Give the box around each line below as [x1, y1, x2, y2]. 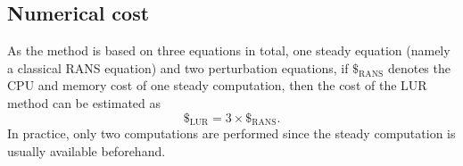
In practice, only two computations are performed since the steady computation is [7, 124, 456, 143]
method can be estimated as [7, 93, 161, 112]
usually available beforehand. [7, 141, 166, 160]
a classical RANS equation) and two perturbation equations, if [7, 58, 349, 77]
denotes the [387, 58, 451, 77]
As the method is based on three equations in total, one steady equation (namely [7, 41, 451, 60]
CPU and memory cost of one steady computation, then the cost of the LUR [7, 76, 427, 95]
